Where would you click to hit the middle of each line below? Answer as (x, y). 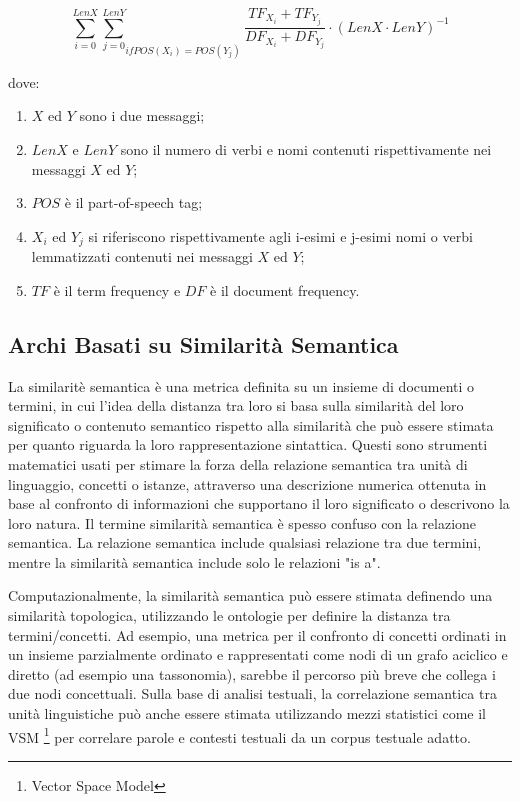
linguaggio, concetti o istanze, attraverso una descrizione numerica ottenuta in (247, 483)
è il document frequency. (285, 289)
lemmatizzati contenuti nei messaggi (142, 256)
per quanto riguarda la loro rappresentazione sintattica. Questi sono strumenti (248, 444)
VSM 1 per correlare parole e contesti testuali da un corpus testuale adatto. (239, 735)
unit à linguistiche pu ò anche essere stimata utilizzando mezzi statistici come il (247, 713)
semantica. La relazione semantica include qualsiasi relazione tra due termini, (245, 542)
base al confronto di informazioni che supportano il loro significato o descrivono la (259, 503)
